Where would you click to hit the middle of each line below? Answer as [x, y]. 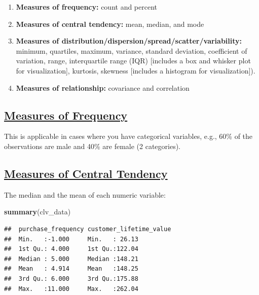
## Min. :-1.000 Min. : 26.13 [71, 239]
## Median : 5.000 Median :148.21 [71, 259]
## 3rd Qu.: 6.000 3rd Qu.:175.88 [71, 279]
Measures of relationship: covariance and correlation [103, 87]
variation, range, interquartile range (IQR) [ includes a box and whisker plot [133, 61]
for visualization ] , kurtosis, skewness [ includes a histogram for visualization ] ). [136, 70]
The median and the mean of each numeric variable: [85, 194]
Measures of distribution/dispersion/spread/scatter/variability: [129, 41]
